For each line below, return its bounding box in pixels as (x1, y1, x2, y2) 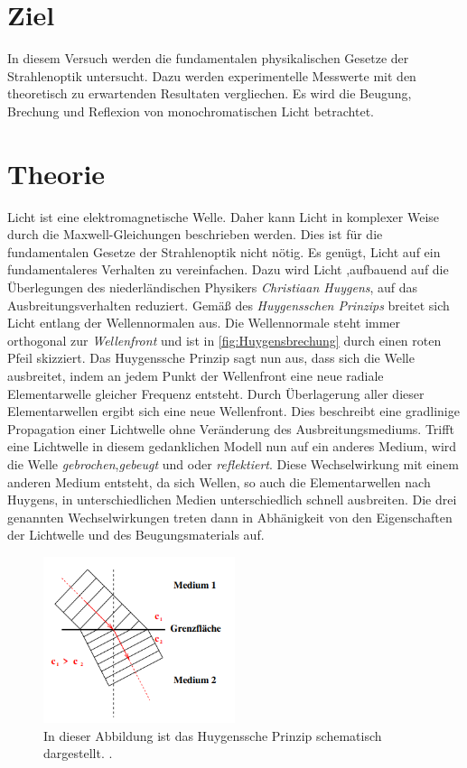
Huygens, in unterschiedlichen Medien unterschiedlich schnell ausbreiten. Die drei (7, 490, 457, 509)
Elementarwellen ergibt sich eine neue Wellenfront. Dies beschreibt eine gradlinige (7, 402, 460, 421)
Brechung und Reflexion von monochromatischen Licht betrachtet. (7, 101, 374, 120)
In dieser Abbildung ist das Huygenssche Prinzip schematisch (43, 726, 382, 745)
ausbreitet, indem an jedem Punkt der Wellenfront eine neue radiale (7, 365, 384, 384)
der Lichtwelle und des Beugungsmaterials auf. (7, 525, 265, 544)
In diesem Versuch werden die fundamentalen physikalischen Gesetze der (7, 49, 409, 68)
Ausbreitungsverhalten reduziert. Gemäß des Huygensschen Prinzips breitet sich (7, 295, 450, 314)
